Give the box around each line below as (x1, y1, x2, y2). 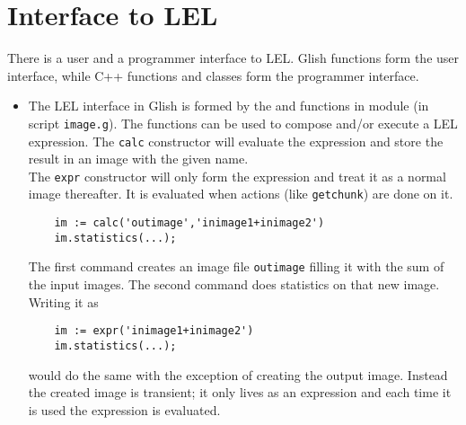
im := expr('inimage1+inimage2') (54, 324, 254, 338)
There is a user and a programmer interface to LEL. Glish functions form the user (7, 49, 460, 67)
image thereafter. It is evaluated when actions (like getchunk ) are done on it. (28, 184, 453, 203)
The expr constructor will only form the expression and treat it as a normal (28, 166, 446, 185)
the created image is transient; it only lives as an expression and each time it (28, 383, 452, 402)
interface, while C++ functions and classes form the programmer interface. (7, 66, 419, 84)
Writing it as (28, 292, 99, 311)
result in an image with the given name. (28, 149, 249, 168)
